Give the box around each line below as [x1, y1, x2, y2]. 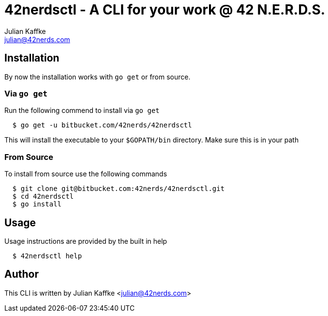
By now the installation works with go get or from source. [4, 72, 191, 81]
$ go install [12, 200, 62, 208]
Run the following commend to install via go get [4, 106, 160, 115]
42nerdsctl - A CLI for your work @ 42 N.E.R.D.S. [4, 1, 326, 18]
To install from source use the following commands [4, 170, 167, 178]
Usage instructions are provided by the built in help [4, 237, 167, 245]
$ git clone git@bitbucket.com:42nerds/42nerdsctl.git [12, 185, 225, 193]
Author [4, 268, 39, 281]
